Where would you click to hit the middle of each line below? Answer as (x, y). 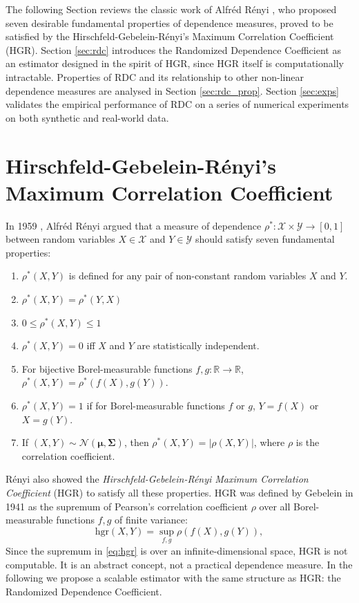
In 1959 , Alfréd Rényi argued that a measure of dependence (134, 225)
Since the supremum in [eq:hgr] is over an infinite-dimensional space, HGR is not (177, 550)
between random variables (60, 239)
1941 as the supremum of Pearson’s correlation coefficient (127, 506)
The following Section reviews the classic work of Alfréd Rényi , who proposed (171, 9)
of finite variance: (151, 520)
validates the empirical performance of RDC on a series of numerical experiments (177, 104)
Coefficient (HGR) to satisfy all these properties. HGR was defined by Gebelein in (179, 492)
